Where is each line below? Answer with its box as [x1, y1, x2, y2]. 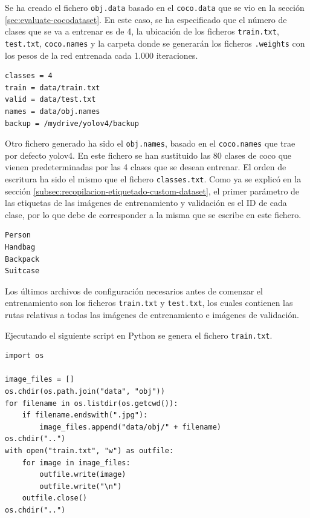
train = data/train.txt [5, 83, 100, 92]
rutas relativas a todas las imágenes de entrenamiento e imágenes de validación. [5, 308, 300, 321]
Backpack [5, 254, 40, 264]
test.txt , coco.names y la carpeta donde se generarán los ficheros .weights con [5, 36, 305, 49]
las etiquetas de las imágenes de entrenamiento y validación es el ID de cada [5, 196, 287, 209]
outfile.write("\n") [39, 482, 122, 491]
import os [5, 351, 44, 360]
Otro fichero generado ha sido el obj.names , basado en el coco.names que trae [5, 137, 295, 150]
